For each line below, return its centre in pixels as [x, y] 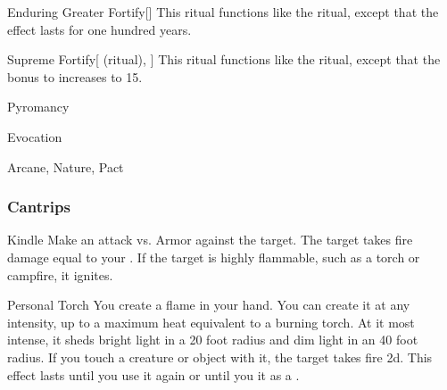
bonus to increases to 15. [75, 76]
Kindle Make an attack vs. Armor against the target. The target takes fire [210, 240]
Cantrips [39, 207]
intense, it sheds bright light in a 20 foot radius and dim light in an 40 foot [213, 340]
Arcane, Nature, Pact [66, 166]
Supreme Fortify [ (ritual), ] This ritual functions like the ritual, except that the [224, 59]
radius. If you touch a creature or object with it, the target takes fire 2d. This [220, 357]
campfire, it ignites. [60, 274]
